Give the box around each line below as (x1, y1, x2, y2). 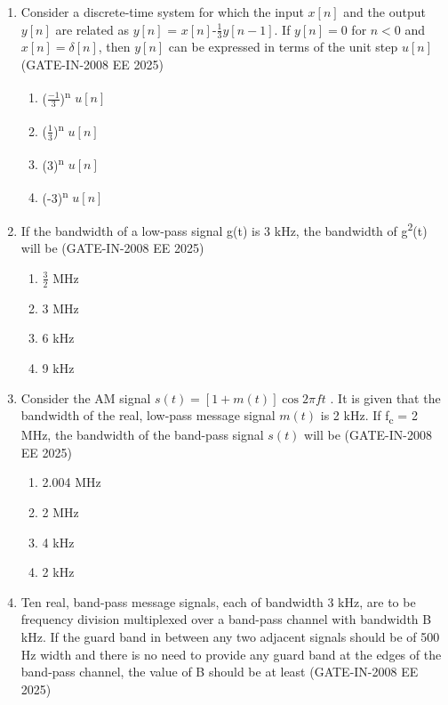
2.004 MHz (42, 473, 101, 491)
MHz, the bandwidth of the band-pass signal (20, 425, 264, 444)
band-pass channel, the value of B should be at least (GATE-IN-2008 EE (20, 662, 419, 681)
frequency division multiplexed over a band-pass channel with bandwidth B (20, 610, 432, 628)
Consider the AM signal (20, 388, 151, 407)
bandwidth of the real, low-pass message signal (20, 406, 276, 425)
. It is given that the (330, 388, 441, 407)
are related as (55, 20, 129, 38)
